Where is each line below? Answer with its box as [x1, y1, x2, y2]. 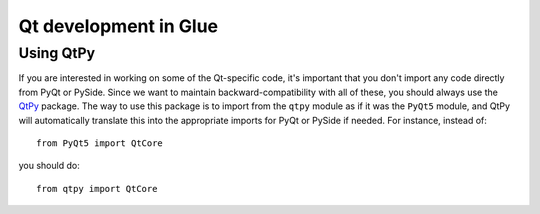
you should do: [18, 160, 80, 172]
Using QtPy [18, 44, 96, 62]
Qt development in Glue [18, 15, 219, 37]
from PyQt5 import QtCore [36, 137, 164, 149]
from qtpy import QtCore [36, 183, 158, 194]
